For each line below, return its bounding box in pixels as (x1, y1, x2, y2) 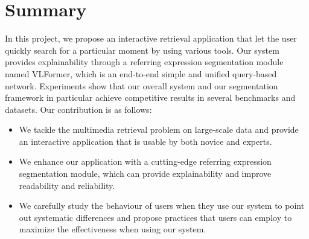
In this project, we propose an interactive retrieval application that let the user (5, 32, 297, 45)
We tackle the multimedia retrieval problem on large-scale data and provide (19, 123, 299, 136)
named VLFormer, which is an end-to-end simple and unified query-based (5, 67, 277, 80)
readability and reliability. (19, 179, 115, 191)
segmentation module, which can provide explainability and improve (19, 167, 272, 180)
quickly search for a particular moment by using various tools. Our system (5, 43, 279, 56)
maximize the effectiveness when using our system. (19, 223, 206, 235)
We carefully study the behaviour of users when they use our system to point (19, 199, 305, 212)
